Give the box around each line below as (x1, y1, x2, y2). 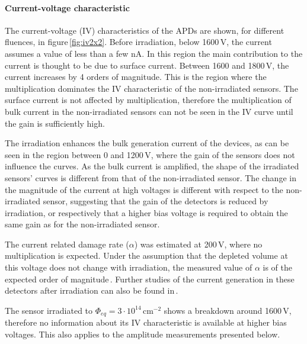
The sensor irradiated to (5, 304, 93, 316)
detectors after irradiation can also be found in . (5, 284, 178, 297)
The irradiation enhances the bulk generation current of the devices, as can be (5, 137, 289, 149)
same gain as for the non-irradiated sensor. (5, 218, 160, 230)
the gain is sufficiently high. (5, 117, 105, 129)
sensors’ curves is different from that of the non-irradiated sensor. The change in (5, 171, 296, 184)
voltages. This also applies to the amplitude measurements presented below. (5, 327, 280, 340)
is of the (263, 261, 292, 274)
